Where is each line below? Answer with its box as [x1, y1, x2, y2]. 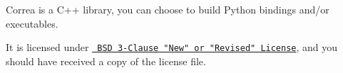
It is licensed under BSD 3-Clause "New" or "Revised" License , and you [6, 40, 338, 55]
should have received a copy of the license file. [6, 53, 206, 68]
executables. [6, 16, 58, 30]
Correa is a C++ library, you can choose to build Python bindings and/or [6, 2, 329, 16]
